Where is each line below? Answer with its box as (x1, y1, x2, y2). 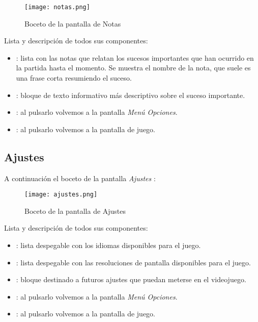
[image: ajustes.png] (24, 191, 98, 199)
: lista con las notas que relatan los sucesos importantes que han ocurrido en (16, 52, 254, 63)
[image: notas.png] (24, 4, 90, 11)
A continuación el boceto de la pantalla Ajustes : (4, 172, 156, 183)
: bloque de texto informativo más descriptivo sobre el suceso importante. (16, 89, 245, 100)
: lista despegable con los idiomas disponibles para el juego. (16, 240, 201, 251)
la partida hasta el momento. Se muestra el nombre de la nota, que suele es (16, 62, 251, 73)
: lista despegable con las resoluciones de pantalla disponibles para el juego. (16, 257, 251, 267)
